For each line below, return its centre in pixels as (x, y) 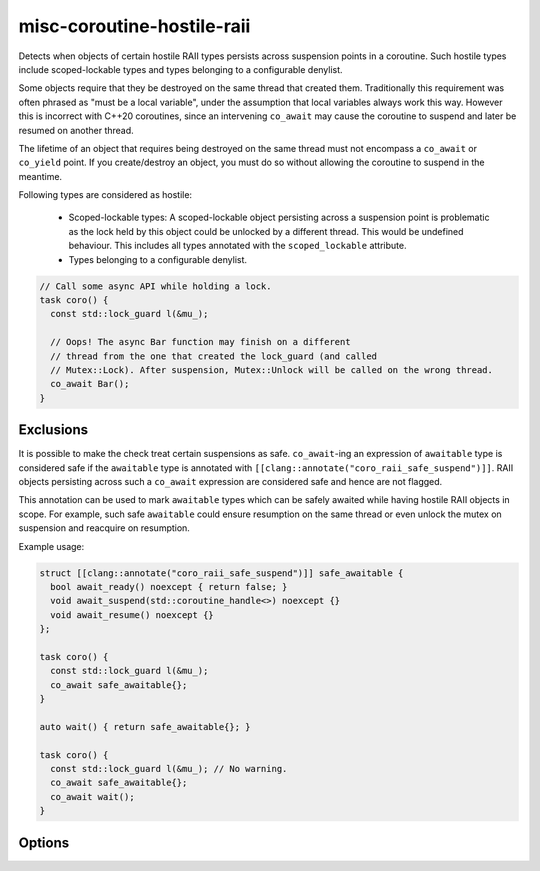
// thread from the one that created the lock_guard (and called (214, 356)
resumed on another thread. (76, 130)
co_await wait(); (92, 796)
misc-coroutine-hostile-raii (134, 26)
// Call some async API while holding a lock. (155, 286)
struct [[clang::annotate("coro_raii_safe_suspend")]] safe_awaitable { (221, 573)
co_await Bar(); (90, 384)
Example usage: (51, 546)
